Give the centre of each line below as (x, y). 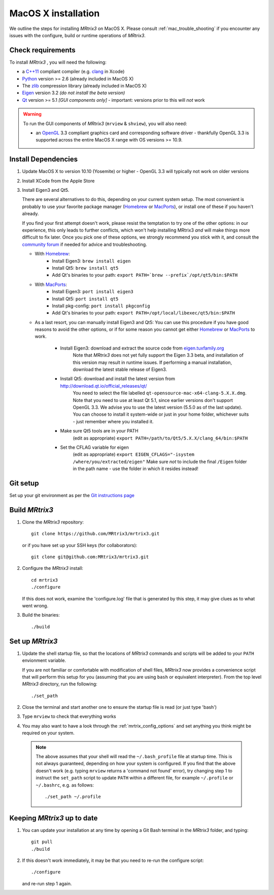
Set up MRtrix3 (33, 641)
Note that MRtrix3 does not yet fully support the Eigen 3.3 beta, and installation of (158, 355)
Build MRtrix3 (31, 510)
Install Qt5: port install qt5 (85, 299)
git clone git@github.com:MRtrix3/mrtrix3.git (90, 557)
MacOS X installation (55, 13)
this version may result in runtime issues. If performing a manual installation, (152, 362)
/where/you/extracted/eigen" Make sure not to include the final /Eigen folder (160, 461)
